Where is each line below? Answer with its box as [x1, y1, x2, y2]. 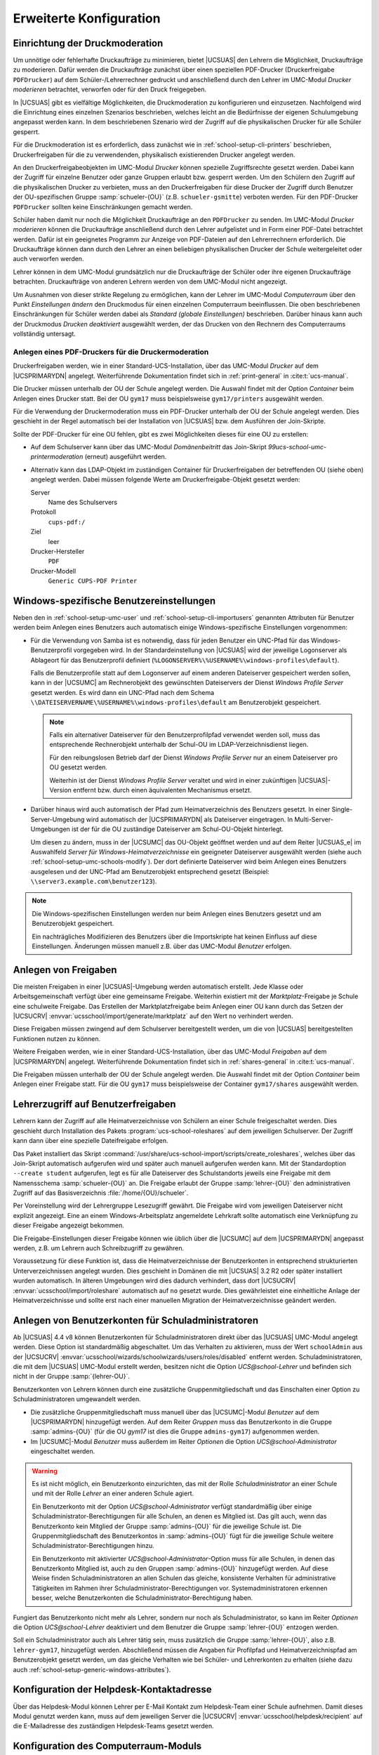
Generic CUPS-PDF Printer [48, 577, 138, 585]
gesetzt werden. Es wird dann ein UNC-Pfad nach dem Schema [30, 688, 215, 696]
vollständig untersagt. [13, 330, 77, 338]
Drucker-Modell [30, 567, 77, 575]
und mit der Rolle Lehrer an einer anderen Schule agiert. [32, 1489, 194, 1498]
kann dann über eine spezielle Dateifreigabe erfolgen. [13, 1137, 168, 1145]
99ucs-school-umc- [267, 443, 327, 451]
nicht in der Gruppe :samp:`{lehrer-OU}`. [13, 1372, 130, 1381]
